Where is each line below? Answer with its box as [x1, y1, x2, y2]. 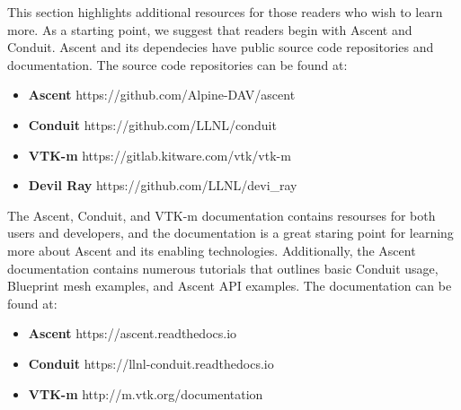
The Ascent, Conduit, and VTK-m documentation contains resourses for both [7, 205, 436, 224]
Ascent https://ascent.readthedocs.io [28, 324, 237, 343]
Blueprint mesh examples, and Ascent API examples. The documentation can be [7, 276, 452, 295]
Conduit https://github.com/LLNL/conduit [28, 115, 277, 134]
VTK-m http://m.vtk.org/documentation [28, 384, 263, 403]
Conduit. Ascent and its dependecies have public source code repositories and [7, 38, 434, 57]
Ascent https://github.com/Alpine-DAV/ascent [28, 85, 296, 104]
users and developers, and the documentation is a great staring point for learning [7, 223, 454, 242]
